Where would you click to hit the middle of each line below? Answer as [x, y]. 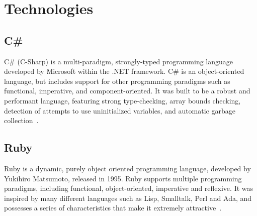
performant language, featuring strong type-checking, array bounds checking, [122, 100]
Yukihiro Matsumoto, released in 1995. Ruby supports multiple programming [123, 178]
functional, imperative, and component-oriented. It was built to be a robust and [127, 91]
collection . [21, 120]
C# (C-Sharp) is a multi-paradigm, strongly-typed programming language [118, 61]
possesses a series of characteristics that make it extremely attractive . [113, 208]
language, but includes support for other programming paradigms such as [117, 81]
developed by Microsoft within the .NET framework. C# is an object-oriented [124, 71]
